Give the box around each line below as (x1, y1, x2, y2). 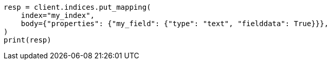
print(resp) (4, 36, 51, 44)
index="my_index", (21, 11, 95, 19)
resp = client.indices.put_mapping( (4, 3, 151, 11)
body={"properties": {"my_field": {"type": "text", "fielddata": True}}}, (21, 19, 329, 28)
